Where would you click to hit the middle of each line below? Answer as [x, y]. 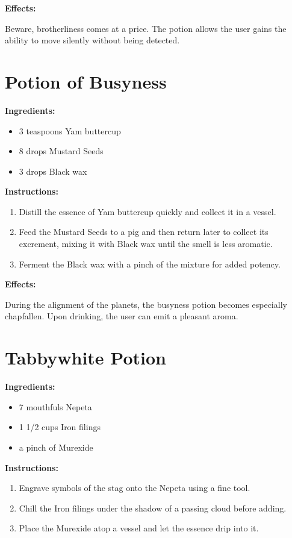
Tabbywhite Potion [85, 358]
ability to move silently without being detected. [92, 40]
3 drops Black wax [53, 171]
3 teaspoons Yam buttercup [70, 130]
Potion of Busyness [86, 81]
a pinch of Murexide [56, 447]
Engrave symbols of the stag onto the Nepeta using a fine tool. [135, 488]
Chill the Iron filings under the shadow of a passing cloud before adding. [153, 508]
